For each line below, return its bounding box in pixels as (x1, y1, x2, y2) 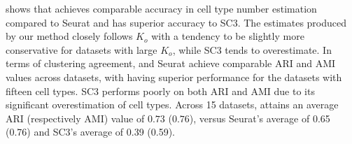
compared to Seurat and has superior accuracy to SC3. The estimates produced (6, 15, 347, 29)
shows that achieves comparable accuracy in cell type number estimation (6, 1, 317, 15)
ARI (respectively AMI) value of (6, 110, 145, 125)
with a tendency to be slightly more (151, 29, 304, 43)
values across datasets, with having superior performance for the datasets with (6, 69, 342, 84)
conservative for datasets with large (6, 42, 157, 57)
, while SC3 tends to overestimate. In (172, 42, 332, 57)
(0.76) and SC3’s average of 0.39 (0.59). (6, 124, 176, 139)
